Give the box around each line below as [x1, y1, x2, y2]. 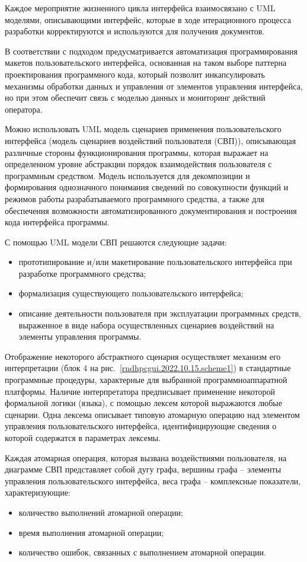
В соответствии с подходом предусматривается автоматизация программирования [5, 44, 298, 57]
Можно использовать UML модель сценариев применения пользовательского [5, 123, 282, 135]
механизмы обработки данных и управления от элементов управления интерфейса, [5, 79, 303, 92]
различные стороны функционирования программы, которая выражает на [5, 146, 268, 158]
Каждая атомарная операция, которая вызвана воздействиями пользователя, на [5, 451, 287, 464]
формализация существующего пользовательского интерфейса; [18, 287, 244, 299]
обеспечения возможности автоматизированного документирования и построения [5, 204, 297, 216]
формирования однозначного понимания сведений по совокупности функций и [5, 181, 289, 193]
